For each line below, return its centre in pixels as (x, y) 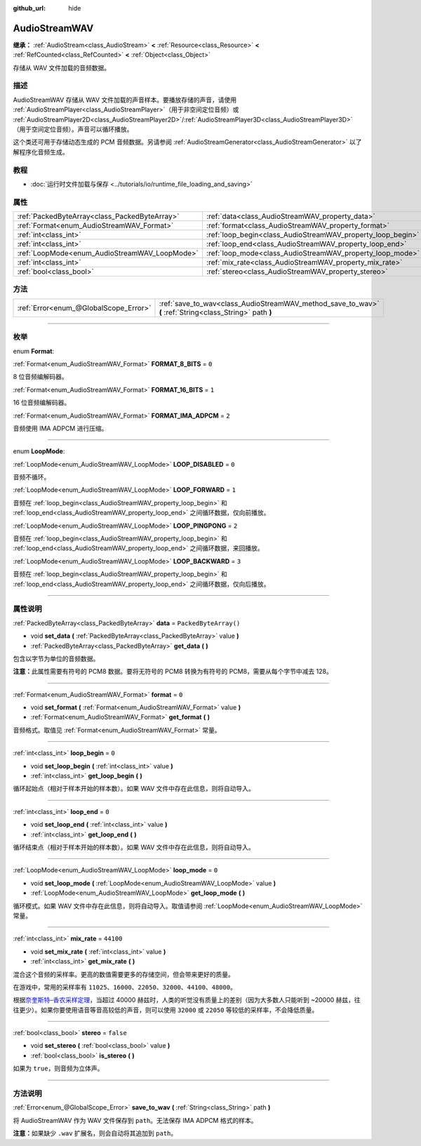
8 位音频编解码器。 (40, 377)
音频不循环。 (32, 477)
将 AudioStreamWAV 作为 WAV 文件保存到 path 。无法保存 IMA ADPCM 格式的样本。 (135, 1120)
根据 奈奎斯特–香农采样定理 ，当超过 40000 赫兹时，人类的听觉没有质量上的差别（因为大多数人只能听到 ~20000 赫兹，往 (187, 1000)
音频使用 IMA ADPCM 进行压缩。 (60, 428)
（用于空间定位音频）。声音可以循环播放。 (73, 129)
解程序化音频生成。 (41, 152)
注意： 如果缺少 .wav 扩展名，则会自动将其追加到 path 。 (95, 1133)
